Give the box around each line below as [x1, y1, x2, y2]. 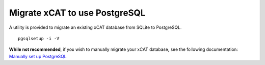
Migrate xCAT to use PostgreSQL [9, 7, 146, 18]
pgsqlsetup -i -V [18, 36, 59, 41]
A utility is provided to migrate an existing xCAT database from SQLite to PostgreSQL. [9, 24, 182, 30]
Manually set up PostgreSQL [9, 53, 67, 59]
